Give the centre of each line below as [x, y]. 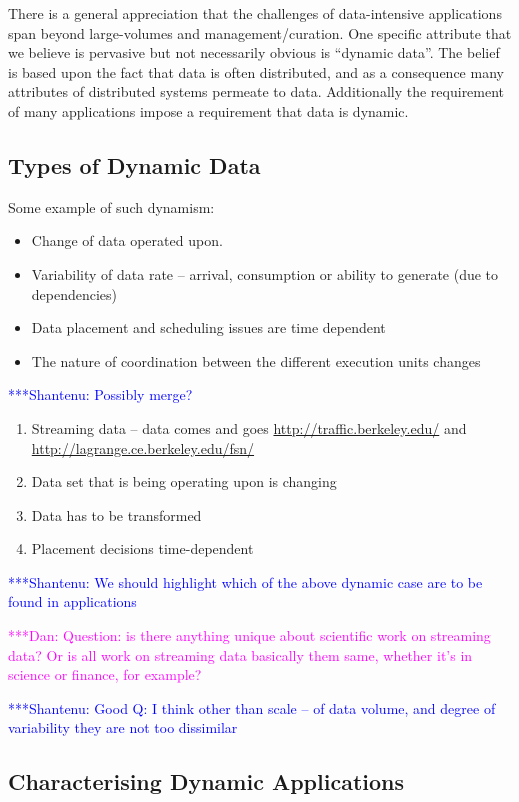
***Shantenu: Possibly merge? [100, 394]
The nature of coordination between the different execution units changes [256, 360]
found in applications [72, 601]
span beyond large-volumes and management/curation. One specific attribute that [260, 32]
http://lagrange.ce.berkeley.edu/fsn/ [143, 447]
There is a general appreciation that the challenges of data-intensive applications [255, 13]
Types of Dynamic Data [134, 164]
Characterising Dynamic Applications [206, 781]
